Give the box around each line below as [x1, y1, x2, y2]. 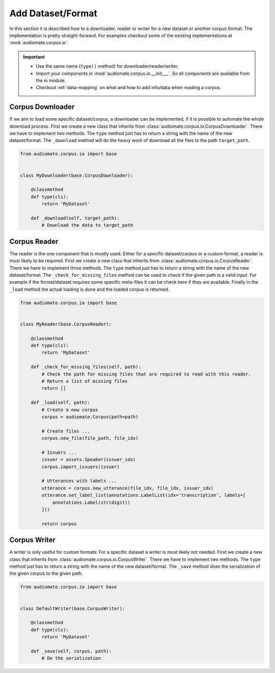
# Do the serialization [41, 655, 101, 661]
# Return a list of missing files [41, 378, 128, 384]
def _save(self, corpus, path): [31, 648, 112, 654]
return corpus [41, 521, 77, 527]
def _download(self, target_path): [31, 215, 120, 221]
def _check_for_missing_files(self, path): [31, 364, 141, 370]
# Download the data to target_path [41, 222, 133, 228]
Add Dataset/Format [9, 8, 98, 19]
